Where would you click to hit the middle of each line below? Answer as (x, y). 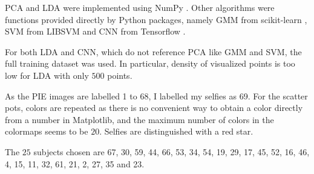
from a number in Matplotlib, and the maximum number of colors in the (139, 119)
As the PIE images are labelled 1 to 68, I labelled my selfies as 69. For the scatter (156, 95)
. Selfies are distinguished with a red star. (176, 131)
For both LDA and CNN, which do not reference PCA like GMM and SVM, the (153, 51)
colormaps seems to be (47, 131)
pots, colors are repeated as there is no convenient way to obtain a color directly (154, 108)
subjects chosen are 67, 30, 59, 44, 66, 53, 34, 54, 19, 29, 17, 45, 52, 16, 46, (172, 151)
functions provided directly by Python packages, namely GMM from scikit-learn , (156, 19)
